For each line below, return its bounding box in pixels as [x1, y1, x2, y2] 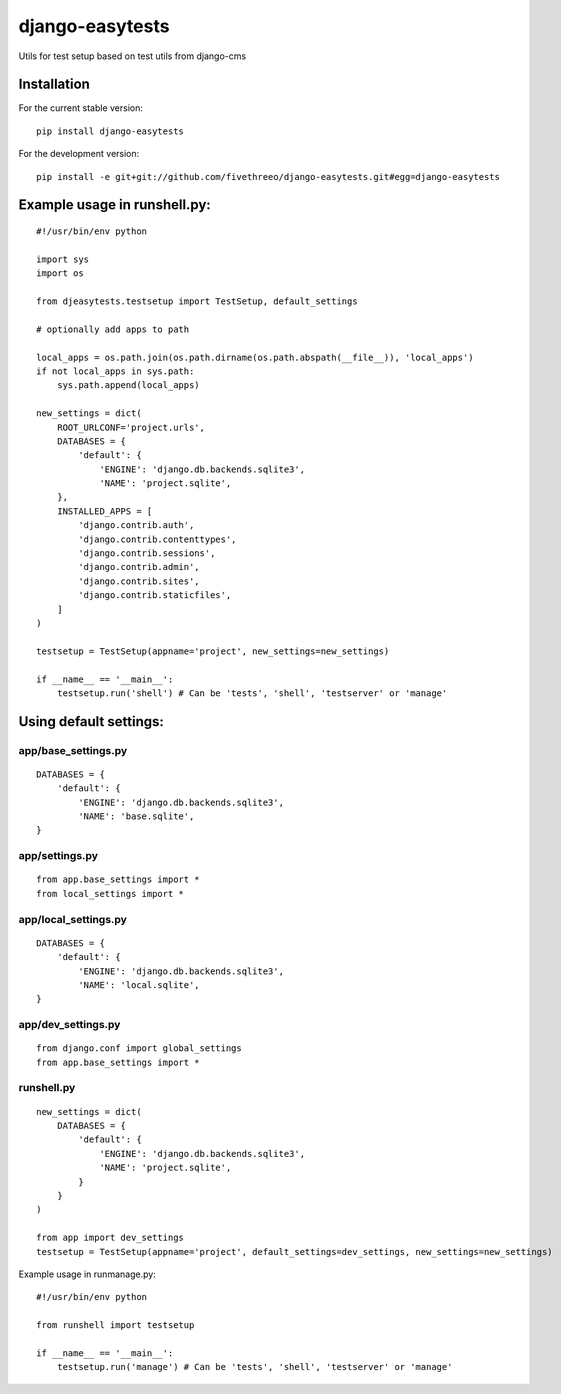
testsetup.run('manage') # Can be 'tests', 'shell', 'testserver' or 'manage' [56, 1361, 453, 1373]
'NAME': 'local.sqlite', [78, 979, 200, 990]
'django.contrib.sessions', [78, 548, 216, 559]
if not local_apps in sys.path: [36, 365, 195, 377]
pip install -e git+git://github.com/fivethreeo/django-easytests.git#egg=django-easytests [36, 171, 500, 182]
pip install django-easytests [36, 125, 185, 137]
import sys [36, 253, 90, 265]
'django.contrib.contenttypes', [78, 533, 237, 545]
